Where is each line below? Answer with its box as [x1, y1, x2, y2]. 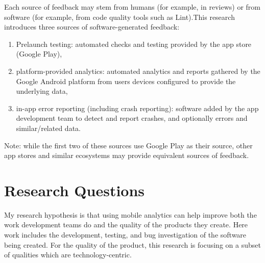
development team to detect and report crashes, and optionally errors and [16, 113, 248, 123]
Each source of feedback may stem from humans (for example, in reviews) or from [4, 2, 260, 12]
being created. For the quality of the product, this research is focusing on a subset [4, 239, 261, 250]
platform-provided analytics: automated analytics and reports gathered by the [16, 65, 260, 76]
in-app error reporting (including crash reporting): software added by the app [16, 102, 259, 113]
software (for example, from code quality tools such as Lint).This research [4, 11, 235, 22]
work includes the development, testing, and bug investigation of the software [4, 229, 247, 240]
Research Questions [4, 179, 145, 200]
